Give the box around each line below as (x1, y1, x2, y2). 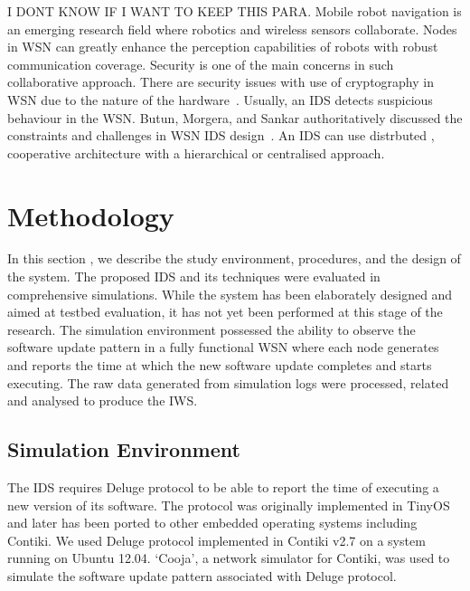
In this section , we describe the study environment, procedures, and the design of (7, 249, 461, 268)
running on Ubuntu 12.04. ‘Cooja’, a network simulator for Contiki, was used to (7, 548, 450, 567)
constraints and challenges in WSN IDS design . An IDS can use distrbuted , (7, 126, 435, 145)
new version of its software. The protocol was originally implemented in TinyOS (7, 495, 450, 514)
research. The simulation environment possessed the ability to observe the (7, 319, 416, 338)
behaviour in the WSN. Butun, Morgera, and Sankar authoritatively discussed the (7, 108, 463, 127)
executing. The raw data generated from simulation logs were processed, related (7, 373, 449, 392)
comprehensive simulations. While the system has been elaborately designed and (7, 284, 453, 303)
